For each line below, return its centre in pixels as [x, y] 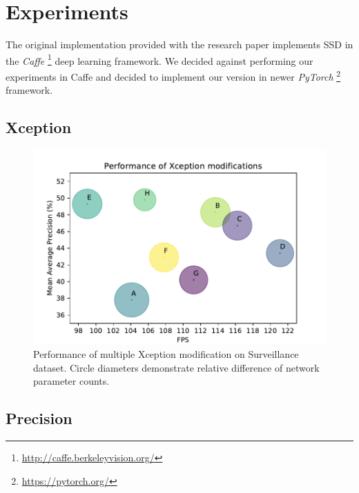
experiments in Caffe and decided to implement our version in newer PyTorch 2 [173, 75]
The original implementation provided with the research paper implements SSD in [179, 44]
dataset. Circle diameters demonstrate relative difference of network [176, 367]
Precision [39, 418]
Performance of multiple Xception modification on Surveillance [166, 354]
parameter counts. [71, 381]
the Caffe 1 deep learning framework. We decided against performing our [159, 59]
